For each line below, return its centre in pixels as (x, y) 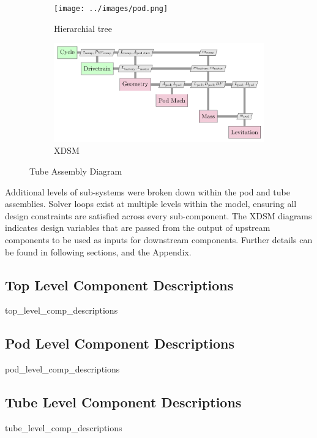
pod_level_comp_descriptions (62, 369)
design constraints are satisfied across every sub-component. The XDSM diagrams (158, 215)
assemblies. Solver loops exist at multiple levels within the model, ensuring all (151, 204)
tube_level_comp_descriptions (64, 427)
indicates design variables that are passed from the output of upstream (138, 228)
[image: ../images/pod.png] (111, 9)
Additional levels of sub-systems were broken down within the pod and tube (147, 191)
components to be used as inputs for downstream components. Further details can (159, 239)
